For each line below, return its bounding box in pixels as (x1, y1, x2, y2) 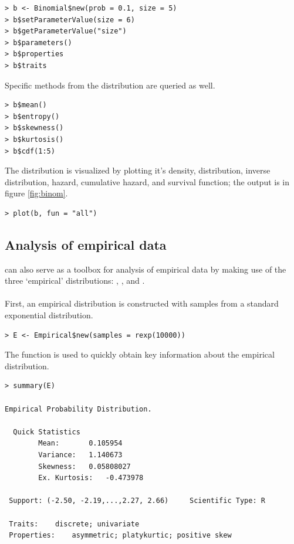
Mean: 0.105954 (38, 439, 123, 448)
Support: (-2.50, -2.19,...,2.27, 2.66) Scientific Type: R (9, 497, 265, 505)
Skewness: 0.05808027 (38, 462, 131, 471)
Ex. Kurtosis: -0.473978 (38, 474, 144, 482)
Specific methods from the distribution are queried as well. (5, 79, 215, 91)
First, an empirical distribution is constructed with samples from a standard (5, 297, 279, 310)
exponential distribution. (5, 309, 93, 321)
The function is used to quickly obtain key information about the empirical (5, 348, 275, 361)
